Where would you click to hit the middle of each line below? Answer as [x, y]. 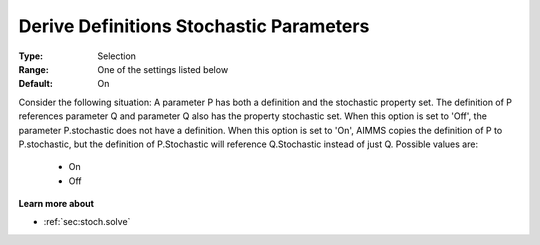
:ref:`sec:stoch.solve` [87, 222]
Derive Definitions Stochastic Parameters [194, 26]
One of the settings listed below [163, 69]
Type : [31, 56]
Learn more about [56, 204]
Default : [36, 84]
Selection [117, 56]
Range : [33, 69]
